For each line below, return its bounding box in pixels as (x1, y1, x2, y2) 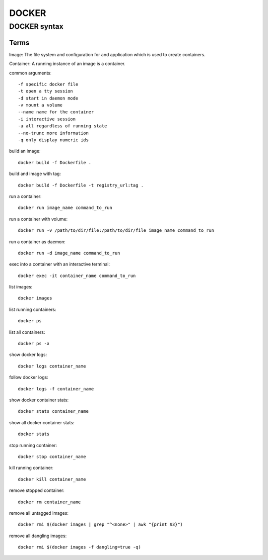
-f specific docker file (18, 81, 78, 87)
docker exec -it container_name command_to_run (18, 273, 136, 279)
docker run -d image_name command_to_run (18, 250, 120, 256)
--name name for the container (18, 109, 94, 115)
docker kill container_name (18, 476, 86, 482)
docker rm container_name (18, 499, 81, 505)
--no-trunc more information (18, 130, 89, 136)
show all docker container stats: (9, 419, 74, 425)
